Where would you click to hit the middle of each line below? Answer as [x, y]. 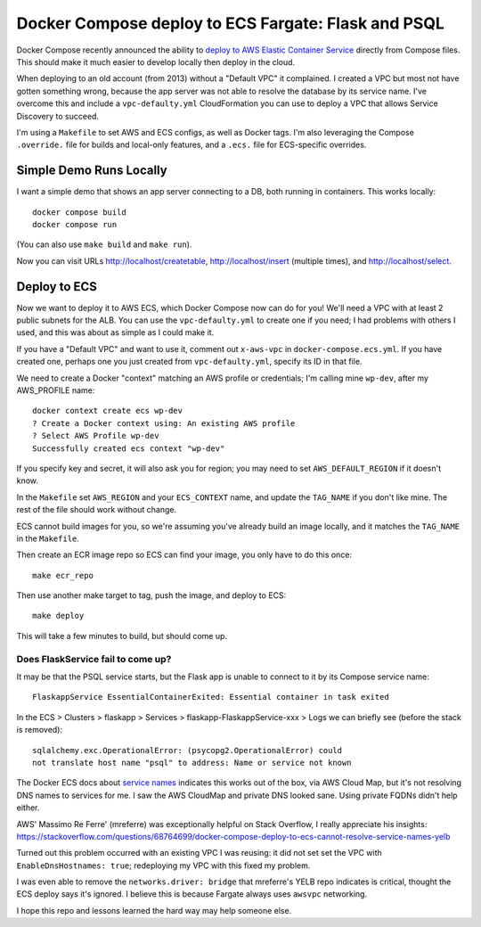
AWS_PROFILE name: [56, 390]
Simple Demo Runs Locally [92, 171]
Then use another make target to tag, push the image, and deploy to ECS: [151, 595]
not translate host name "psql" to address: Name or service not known [192, 763]
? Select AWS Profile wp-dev [96, 436]
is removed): [39, 730]
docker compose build [79, 212]
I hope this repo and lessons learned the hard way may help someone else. [154, 910]
